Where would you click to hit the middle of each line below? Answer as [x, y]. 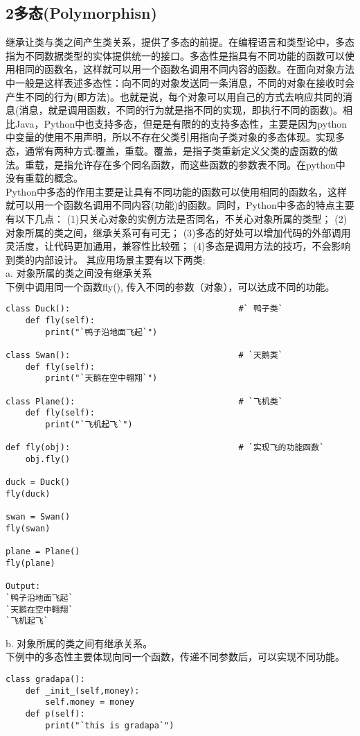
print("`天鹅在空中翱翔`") [101, 378]
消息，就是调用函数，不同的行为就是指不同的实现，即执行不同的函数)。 [181, 110]
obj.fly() [48, 460]
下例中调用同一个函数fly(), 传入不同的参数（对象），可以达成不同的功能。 [170, 286]
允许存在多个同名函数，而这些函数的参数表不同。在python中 [209, 164]
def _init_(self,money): [82, 691]
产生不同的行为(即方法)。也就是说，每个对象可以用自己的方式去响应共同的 [174, 96]
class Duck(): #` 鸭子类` [144, 309]
